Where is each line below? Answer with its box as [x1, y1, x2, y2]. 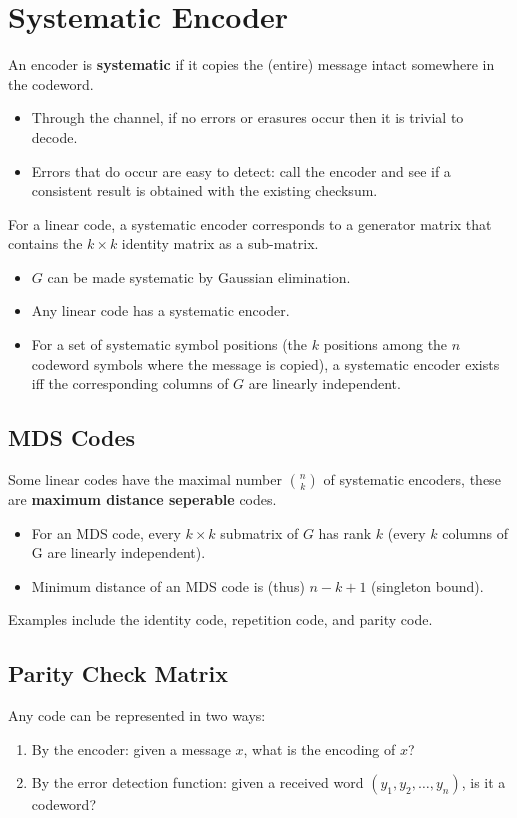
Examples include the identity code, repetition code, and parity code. [8, 609, 433, 630]
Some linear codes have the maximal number [8, 469, 282, 490]
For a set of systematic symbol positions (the [31, 334, 308, 355]
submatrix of [220, 522, 299, 543]
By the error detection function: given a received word [31, 772, 364, 793]
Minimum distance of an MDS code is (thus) [31, 575, 305, 596]
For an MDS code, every [31, 522, 181, 543]
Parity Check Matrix [8, 658, 228, 689]
